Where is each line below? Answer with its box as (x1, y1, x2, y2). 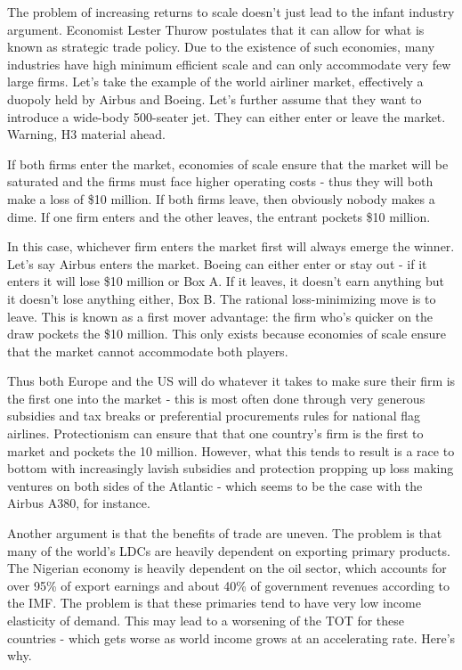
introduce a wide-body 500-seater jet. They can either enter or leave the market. (7, 107, 446, 126)
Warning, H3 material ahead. (7, 125, 166, 143)
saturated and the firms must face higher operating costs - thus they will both (7, 172, 434, 191)
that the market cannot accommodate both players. (7, 341, 288, 360)
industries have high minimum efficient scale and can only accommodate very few (7, 54, 451, 73)
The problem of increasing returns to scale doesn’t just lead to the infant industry (7, 3, 455, 20)
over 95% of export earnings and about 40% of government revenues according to (7, 576, 450, 594)
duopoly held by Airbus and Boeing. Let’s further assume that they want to (7, 89, 422, 108)
